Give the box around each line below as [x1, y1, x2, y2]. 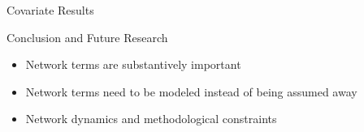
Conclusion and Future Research [6, 28, 168, 45]
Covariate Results [6, 2, 94, 18]
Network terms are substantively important [25, 56, 241, 73]
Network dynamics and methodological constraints [25, 110, 277, 127]
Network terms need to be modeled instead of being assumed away [25, 83, 357, 100]
